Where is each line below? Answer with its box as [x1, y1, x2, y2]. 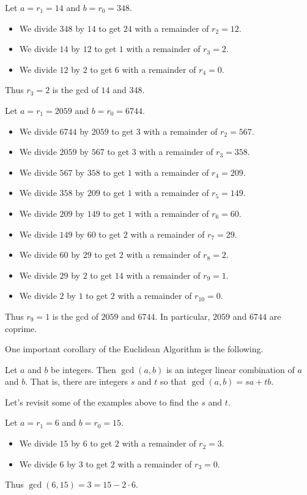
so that [160, 375, 187, 388]
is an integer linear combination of [166, 363, 295, 376]
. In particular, [155, 309, 210, 322]
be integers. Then [51, 363, 116, 376]
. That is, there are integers [25, 375, 128, 388]
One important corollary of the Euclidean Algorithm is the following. [5, 342, 264, 355]
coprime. [5, 322, 37, 334]
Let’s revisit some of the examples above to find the [5, 395, 199, 408]
